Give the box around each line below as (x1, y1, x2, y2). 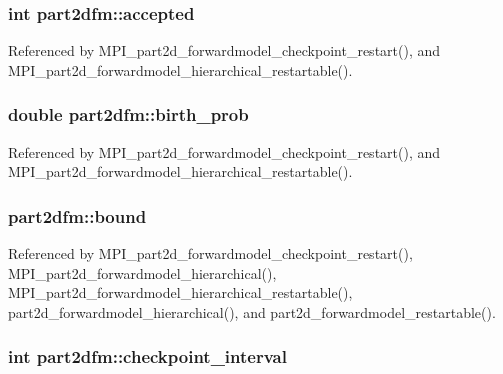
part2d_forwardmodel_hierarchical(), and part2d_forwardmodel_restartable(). (8, 301, 496, 322)
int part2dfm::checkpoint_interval (8, 344, 287, 369)
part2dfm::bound (8, 203, 147, 228)
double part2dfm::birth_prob (8, 102, 249, 127)
